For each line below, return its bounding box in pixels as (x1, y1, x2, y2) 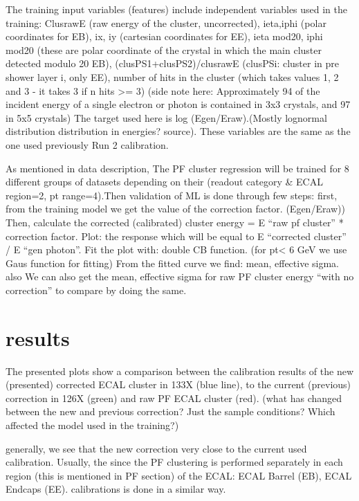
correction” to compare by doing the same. (6, 282, 187, 297)
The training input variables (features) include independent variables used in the (6, 2, 348, 16)
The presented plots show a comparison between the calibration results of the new (6, 363, 354, 378)
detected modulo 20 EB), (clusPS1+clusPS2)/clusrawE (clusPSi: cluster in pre (6, 56, 339, 71)
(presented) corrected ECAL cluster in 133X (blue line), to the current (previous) (6, 377, 351, 392)
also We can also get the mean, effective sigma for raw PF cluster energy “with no (6, 269, 354, 284)
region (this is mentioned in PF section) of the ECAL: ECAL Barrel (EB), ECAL (6, 468, 352, 482)
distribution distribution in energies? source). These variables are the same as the (6, 124, 351, 138)
